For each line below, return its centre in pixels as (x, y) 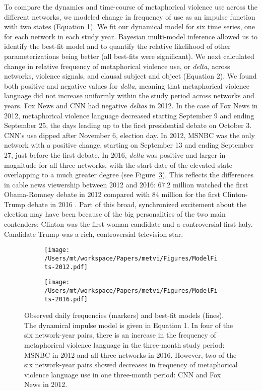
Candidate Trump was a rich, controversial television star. (94, 234)
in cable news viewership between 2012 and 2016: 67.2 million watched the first (126, 184)
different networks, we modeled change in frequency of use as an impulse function (130, 16)
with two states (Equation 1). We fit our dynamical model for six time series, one (130, 26)
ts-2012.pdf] (66, 267)
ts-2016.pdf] (66, 299)
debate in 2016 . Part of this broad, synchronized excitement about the (137, 204)
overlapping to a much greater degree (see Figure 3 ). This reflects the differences (129, 175)
